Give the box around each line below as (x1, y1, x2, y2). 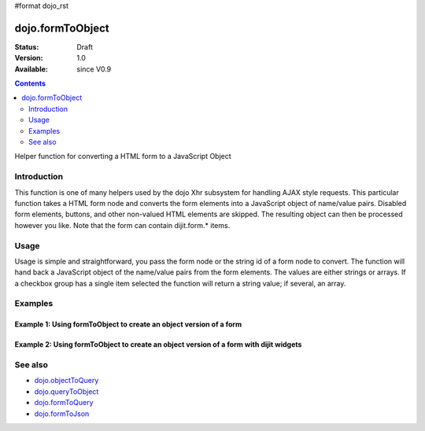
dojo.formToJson (34, 409, 90, 418)
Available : (14, 64, 49, 74)
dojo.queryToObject (34, 386, 99, 396)
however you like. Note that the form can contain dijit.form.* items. (14, 220, 231, 230)
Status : (14, 42, 39, 51)
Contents (14, 79, 46, 88)
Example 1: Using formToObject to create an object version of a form (14, 319, 242, 330)
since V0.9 (76, 64, 112, 74)
